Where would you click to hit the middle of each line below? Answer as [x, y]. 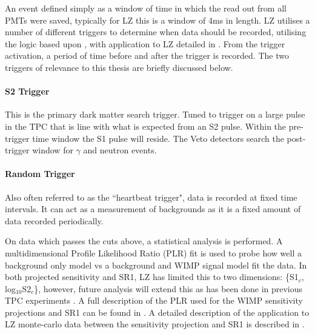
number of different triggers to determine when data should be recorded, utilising [156, 32]
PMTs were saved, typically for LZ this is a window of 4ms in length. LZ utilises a [157, 20]
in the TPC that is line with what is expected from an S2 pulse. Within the [146, 126]
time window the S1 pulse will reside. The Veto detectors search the [158, 138]
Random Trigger [40, 174]
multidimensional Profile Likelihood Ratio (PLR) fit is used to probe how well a [153, 252]
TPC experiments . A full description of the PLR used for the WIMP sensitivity [154, 300]
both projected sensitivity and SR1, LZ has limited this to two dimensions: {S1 [152, 277]
